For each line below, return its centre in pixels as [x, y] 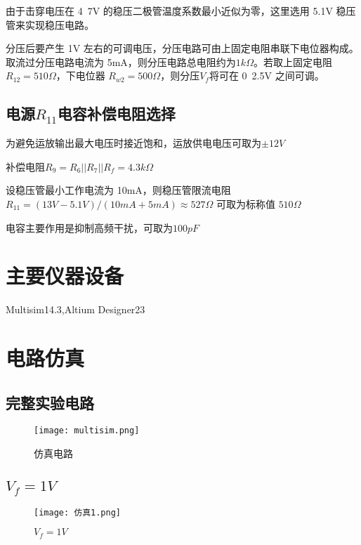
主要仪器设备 [65, 276]
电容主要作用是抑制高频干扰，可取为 [89, 227]
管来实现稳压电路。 [50, 24]
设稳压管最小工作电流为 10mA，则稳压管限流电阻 [118, 190]
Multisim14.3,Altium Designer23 [76, 309]
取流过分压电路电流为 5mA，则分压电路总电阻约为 [121, 61]
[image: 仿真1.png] [78, 512]
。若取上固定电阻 [293, 61]
